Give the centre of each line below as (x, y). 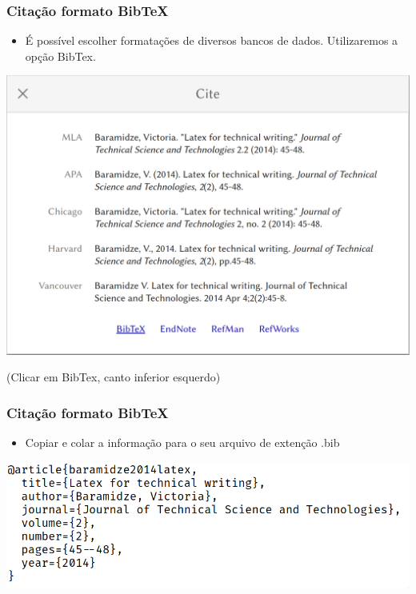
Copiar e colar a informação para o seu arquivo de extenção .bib (182, 443)
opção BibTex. (60, 56)
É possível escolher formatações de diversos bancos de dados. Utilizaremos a (212, 40)
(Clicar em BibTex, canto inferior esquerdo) (114, 377)
